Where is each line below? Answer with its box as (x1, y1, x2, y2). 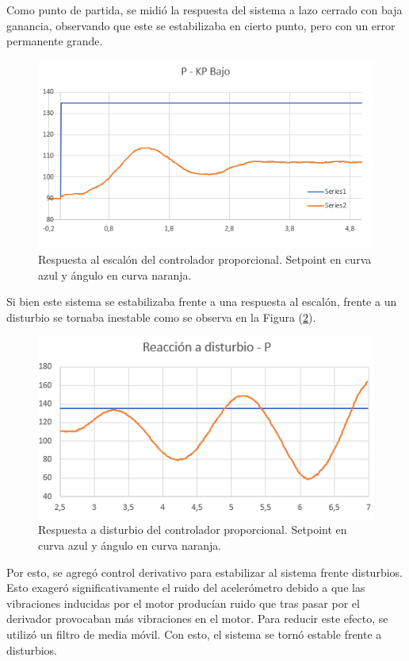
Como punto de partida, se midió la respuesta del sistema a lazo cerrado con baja (6, 2, 403, 17)
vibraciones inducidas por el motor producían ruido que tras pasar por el (6, 594, 360, 611)
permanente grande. (6, 33, 103, 49)
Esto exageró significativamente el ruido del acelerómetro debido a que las (6, 579, 365, 596)
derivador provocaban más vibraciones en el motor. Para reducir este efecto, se (6, 610, 388, 627)
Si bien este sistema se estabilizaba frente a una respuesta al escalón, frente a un (6, 293, 397, 310)
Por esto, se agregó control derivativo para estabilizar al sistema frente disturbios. (6, 563, 403, 580)
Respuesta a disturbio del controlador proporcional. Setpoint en (38, 521, 347, 538)
